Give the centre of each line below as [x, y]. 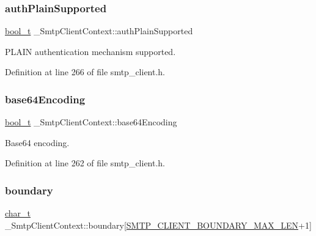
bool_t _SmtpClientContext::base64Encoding [91, 122]
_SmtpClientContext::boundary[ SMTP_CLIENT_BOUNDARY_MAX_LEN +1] [158, 225]
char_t [18, 213]
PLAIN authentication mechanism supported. [90, 51]
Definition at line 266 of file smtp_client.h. [85, 72]
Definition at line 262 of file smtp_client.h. [85, 163]
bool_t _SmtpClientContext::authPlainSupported [99, 31]
